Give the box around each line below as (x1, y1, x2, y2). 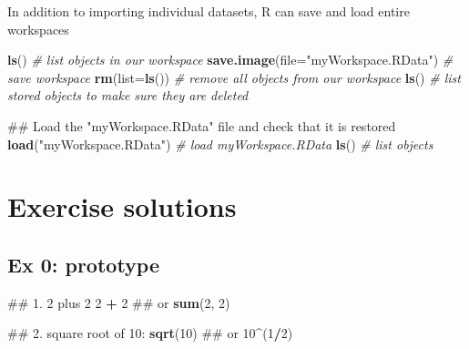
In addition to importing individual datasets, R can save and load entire (7, 2, 410, 20)
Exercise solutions (7, 188, 237, 225)
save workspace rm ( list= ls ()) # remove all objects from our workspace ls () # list (7, 67, 461, 87)
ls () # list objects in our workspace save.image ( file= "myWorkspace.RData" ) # (7, 50, 454, 69)
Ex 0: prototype (7, 250, 160, 278)
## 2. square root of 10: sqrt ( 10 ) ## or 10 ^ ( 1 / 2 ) (7, 323, 293, 343)
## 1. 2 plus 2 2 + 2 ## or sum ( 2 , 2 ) (7, 293, 230, 312)
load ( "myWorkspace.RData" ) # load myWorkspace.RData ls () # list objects (7, 134, 433, 153)
